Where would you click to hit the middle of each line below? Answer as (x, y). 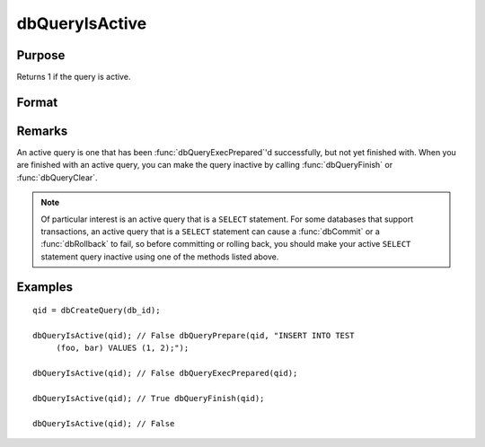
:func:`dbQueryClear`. (57, 177)
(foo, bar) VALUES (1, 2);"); (123, 348)
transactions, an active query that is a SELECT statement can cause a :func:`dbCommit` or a (211, 231)
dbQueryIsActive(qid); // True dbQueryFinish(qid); (149, 398)
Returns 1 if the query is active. (74, 77)
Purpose (41, 55)
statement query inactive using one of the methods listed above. (160, 257)
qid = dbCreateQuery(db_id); (97, 311)
